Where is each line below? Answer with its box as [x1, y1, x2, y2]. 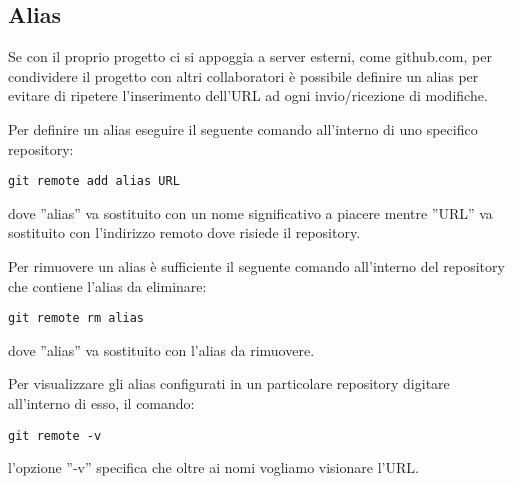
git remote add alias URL [8, 174, 180, 189]
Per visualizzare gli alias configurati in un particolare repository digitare [8, 373, 450, 394]
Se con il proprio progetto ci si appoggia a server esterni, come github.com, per [8, 46, 492, 67]
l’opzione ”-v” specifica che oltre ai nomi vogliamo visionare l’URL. [8, 457, 419, 478]
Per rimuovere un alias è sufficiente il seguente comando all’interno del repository [8, 256, 505, 277]
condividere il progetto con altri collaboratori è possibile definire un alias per [8, 65, 479, 86]
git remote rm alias [8, 311, 145, 326]
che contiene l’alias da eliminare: [8, 275, 207, 296]
